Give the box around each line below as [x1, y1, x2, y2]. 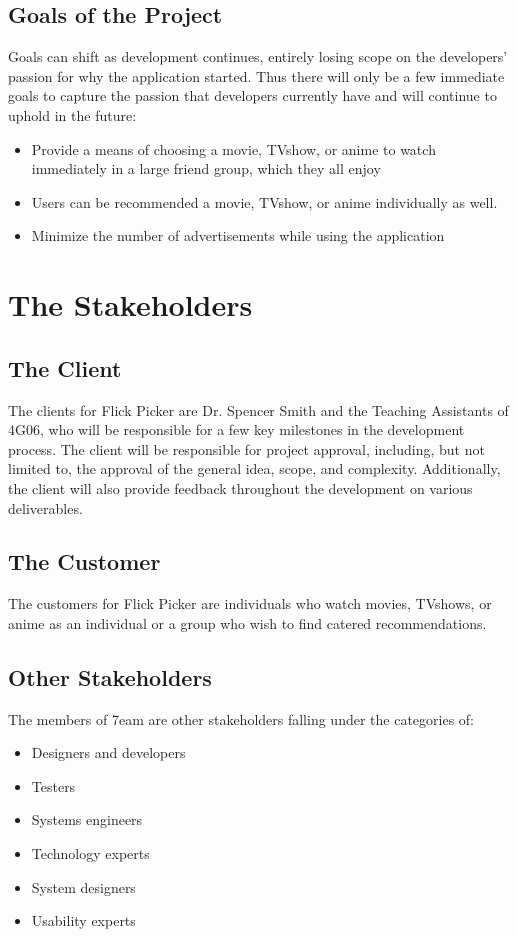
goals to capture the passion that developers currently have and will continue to [8, 85, 497, 106]
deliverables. [8, 497, 83, 518]
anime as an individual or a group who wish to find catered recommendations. [8, 612, 487, 633]
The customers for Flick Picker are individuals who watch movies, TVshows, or [8, 593, 492, 614]
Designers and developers [31, 742, 186, 763]
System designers [31, 876, 136, 897]
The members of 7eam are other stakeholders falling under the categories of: [8, 708, 475, 729]
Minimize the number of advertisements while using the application [31, 225, 445, 246]
